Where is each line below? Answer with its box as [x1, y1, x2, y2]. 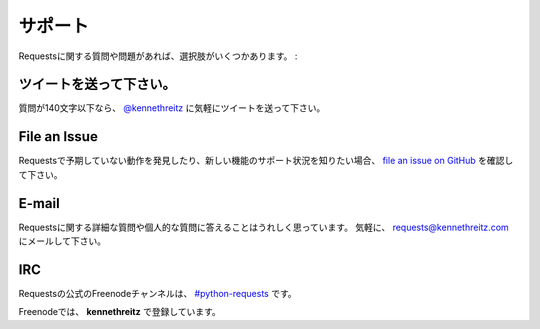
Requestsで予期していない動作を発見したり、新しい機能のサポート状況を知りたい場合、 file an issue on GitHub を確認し [18, 155, 514, 167]
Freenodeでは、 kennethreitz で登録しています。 [18, 306, 222, 318]
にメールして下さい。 [18, 235, 107, 247]
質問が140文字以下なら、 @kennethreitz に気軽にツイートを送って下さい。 [18, 102, 326, 114]
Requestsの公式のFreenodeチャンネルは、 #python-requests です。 [18, 287, 297, 299]
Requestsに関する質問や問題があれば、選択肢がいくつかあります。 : [18, 50, 298, 62]
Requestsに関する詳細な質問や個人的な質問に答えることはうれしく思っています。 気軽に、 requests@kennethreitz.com [18, 221, 509, 233]
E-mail [18, 195, 60, 212]
